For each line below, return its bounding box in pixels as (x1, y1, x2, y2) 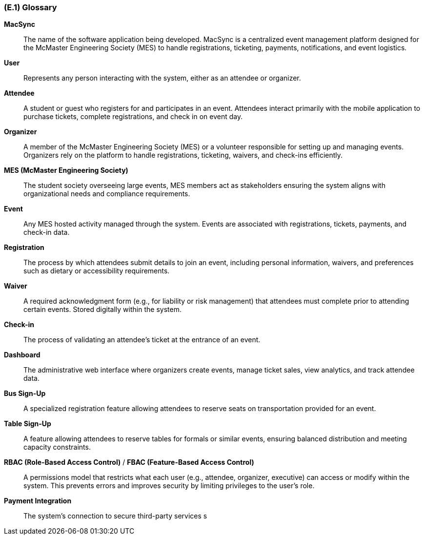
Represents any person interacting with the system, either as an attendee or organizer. (23, 74, 301, 83)
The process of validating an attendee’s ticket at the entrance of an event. (23, 335, 261, 344)
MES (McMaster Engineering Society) (4, 166, 128, 175)
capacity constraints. (23, 443, 91, 452)
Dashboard (4, 351, 40, 359)
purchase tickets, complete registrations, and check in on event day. (23, 112, 243, 121)
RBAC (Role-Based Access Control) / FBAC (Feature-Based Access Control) (4, 458, 254, 467)
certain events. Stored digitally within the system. (23, 305, 182, 314)
